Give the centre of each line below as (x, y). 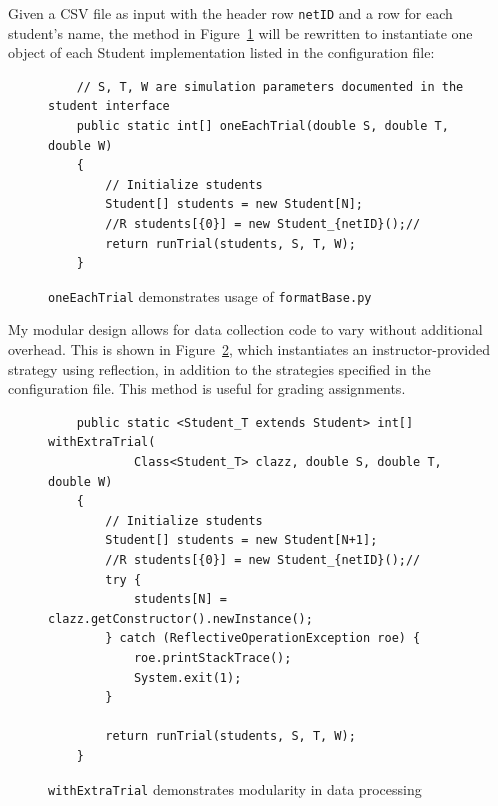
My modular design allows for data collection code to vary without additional (245, 329)
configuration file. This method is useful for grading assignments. (207, 388)
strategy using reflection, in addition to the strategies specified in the (219, 368)
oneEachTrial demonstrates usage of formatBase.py (210, 295)
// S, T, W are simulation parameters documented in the (270, 86)
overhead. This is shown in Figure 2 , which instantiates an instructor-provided (249, 349)
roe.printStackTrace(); (212, 657)
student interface (109, 106)
